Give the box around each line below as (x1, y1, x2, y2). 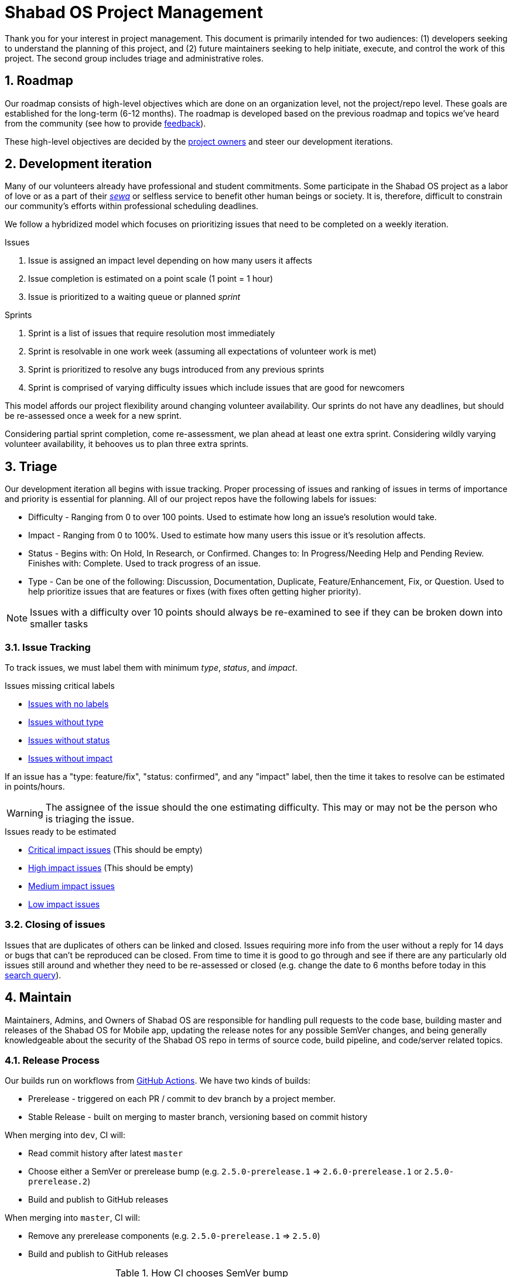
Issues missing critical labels (5, 681, 115, 691)
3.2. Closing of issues (5, 919, 105, 931)
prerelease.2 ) (28, 1176, 91, 1187)
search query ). (5, 969, 61, 980)
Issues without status (28, 735, 110, 746)
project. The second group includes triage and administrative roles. (5, 53, 264, 63)
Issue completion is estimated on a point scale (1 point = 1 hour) (28, 274, 273, 284)
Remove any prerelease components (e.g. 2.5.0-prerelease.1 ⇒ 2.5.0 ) (28, 1231, 320, 1241)
